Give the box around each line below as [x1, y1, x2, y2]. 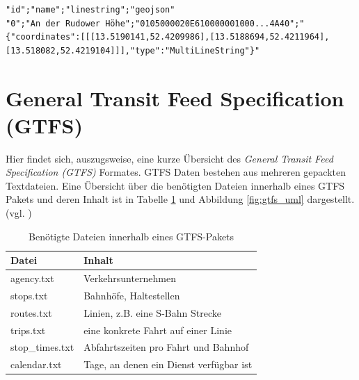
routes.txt [10, 305, 52, 320]
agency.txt [10, 271, 54, 286]
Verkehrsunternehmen [83, 271, 176, 286]
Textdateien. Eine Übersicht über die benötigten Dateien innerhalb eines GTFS [6, 178, 345, 192]
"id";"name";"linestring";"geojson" [6, 5, 175, 15]
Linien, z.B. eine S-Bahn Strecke [83, 305, 221, 320]
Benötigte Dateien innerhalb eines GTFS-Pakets [29, 229, 234, 243]
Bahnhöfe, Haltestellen [83, 288, 180, 302]
